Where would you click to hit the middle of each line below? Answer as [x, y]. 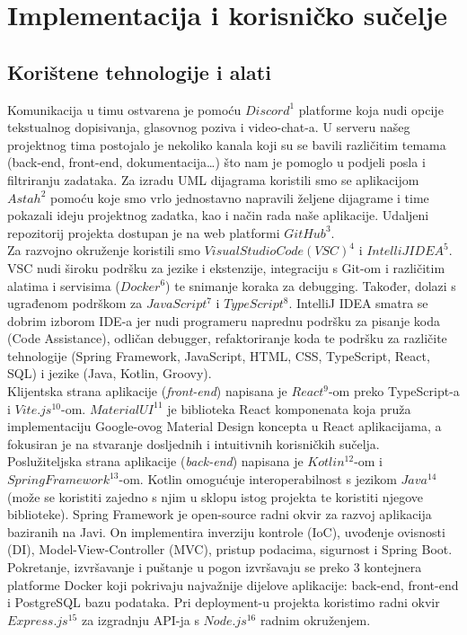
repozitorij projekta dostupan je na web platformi [144, 232]
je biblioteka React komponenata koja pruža [289, 408]
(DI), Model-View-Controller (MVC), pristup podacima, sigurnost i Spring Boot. [230, 549]
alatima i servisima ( [64, 285]
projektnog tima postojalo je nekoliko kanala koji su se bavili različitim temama [227, 144]
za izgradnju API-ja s [140, 619]
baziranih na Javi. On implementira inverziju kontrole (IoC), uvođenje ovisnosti [226, 531]
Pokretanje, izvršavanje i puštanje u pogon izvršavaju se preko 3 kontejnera [215, 567]
